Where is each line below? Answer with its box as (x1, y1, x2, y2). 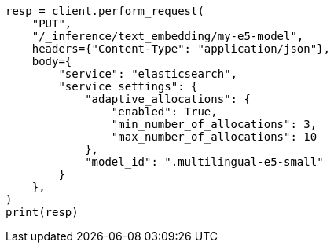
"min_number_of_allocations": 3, (111, 118, 317, 130)
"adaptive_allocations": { (85, 93, 251, 105)
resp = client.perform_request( (6, 5, 204, 17)
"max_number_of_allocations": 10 (111, 130, 317, 143)
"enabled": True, (111, 105, 218, 118)
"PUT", (31, 17, 72, 30)
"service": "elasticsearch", (58, 68, 238, 80)
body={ (31, 55, 72, 68)
